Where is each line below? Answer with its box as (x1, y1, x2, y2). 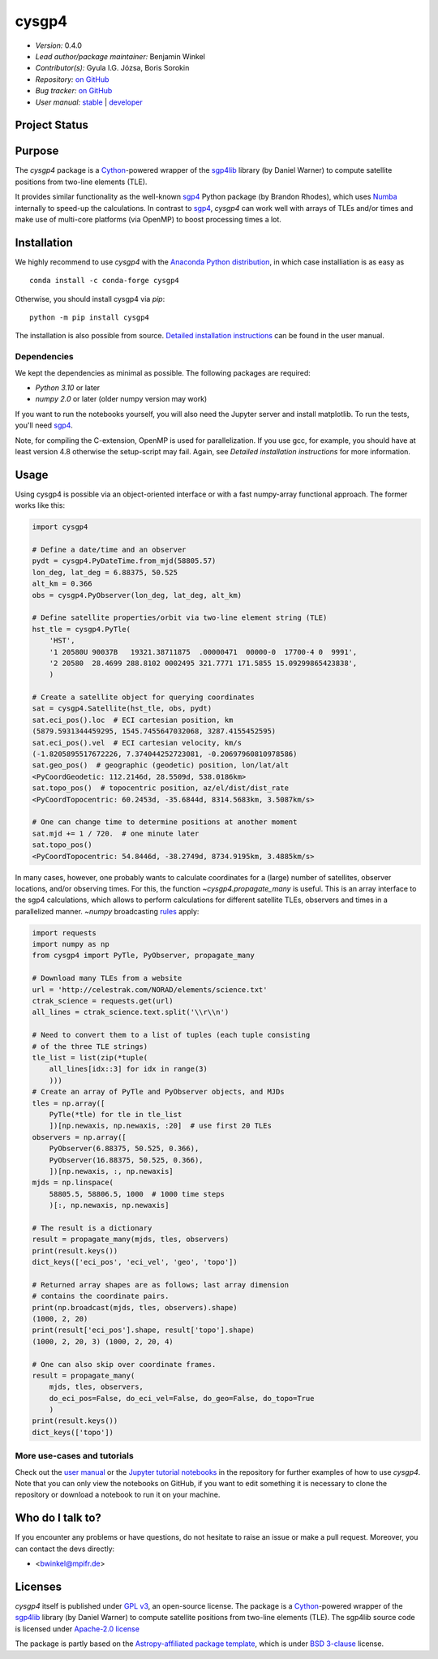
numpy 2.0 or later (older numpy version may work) (35, 394, 208, 404)
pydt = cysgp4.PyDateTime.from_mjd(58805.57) (32, 557, 217, 565)
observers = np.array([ (32, 1133, 127, 1141)
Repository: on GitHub (35, 74, 109, 84)
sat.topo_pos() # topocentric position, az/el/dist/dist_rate (32, 784, 290, 793)
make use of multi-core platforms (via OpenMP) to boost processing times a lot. (15, 214, 281, 224)
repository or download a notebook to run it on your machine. (15, 1489, 221, 1500)
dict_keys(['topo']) (32, 1428, 114, 1437)
